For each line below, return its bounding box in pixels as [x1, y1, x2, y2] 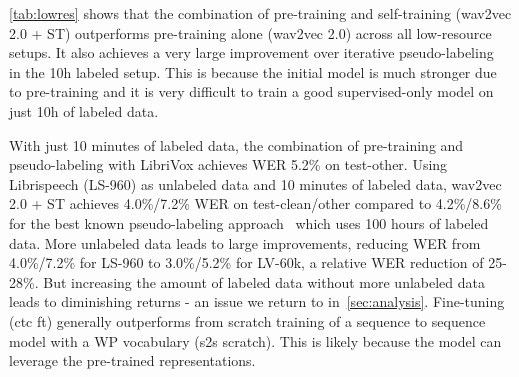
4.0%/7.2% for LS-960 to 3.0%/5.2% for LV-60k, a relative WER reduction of [9, 252, 484, 273]
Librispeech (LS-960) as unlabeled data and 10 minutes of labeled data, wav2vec [9, 173, 502, 194]
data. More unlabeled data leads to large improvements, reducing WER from [9, 232, 481, 253]
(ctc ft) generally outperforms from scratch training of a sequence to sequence [9, 310, 486, 331]
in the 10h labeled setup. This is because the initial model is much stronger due [9, 61, 497, 82]
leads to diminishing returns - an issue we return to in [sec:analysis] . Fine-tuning [9, 291, 505, 312]
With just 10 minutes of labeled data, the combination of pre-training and [9, 134, 464, 155]
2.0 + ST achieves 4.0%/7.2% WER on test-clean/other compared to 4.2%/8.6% [9, 193, 502, 214]
